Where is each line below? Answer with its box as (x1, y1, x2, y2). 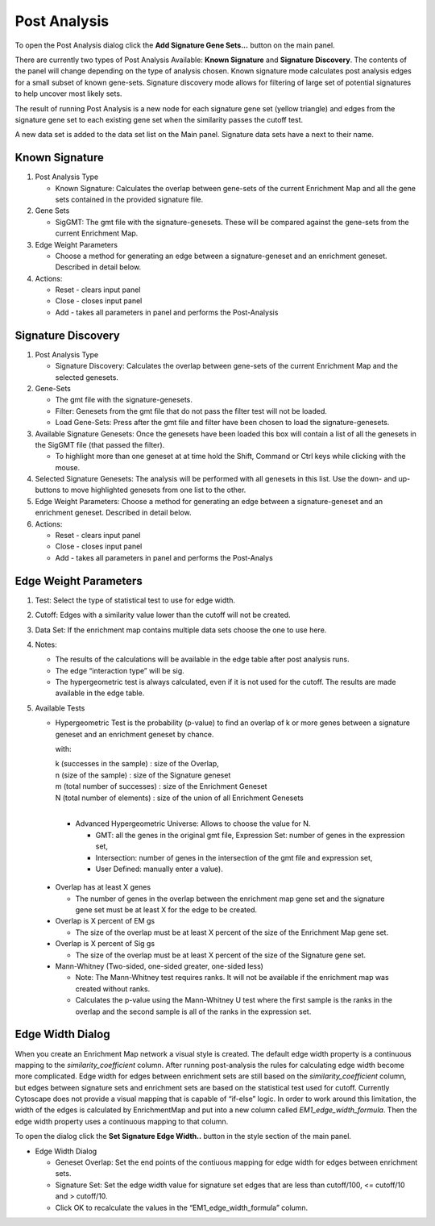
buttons (35, 485, 60, 495)
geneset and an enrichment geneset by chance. (55, 729, 214, 739)
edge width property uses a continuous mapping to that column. (14, 1116, 229, 1126)
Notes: (35, 640, 57, 649)
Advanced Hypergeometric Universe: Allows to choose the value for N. (75, 819, 311, 828)
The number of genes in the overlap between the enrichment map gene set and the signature (75, 894, 385, 903)
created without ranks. (75, 984, 151, 994)
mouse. (55, 462, 81, 472)
